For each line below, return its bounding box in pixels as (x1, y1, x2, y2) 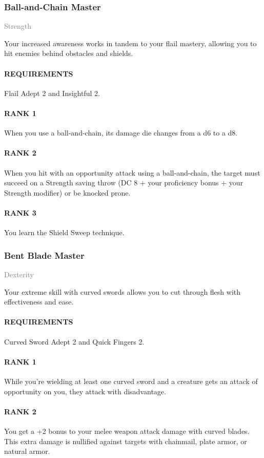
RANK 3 (4, 207, 36, 218)
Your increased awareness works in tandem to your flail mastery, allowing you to (4, 37, 257, 48)
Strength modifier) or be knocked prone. (4, 187, 131, 198)
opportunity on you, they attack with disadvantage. (4, 386, 166, 396)
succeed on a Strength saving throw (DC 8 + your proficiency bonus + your (4, 177, 243, 188)
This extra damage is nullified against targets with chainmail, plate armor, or (4, 435, 247, 446)
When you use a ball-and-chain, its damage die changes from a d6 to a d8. (4, 127, 238, 138)
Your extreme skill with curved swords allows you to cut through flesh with (4, 286, 241, 297)
